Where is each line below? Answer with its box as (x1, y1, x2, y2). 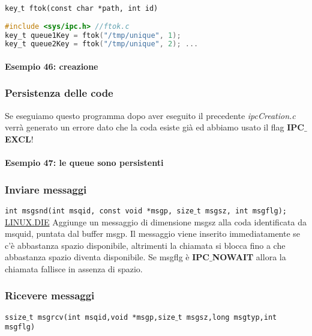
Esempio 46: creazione (5, 60, 98, 72)
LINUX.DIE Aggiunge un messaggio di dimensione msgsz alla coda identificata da (5, 215, 307, 228)
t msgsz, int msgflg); (196, 206, 287, 215)
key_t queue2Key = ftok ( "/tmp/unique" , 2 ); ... (5, 40, 199, 49)
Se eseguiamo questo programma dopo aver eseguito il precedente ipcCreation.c (5, 109, 296, 121)
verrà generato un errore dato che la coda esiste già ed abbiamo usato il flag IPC (5, 121, 304, 133)
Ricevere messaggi (5, 288, 95, 303)
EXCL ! (5, 132, 34, 145)
